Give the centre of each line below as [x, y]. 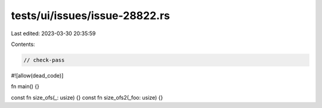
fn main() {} [25, 87]
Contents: [23, 44]
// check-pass [44, 60]
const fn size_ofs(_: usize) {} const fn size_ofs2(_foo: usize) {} [87, 97]
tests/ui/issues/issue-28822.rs [90, 16]
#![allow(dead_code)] [37, 75]
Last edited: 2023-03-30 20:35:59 [53, 33]
